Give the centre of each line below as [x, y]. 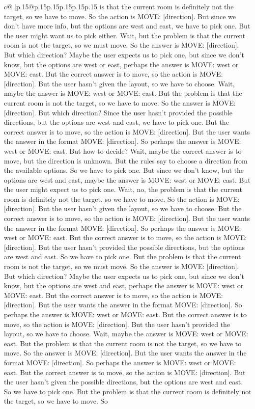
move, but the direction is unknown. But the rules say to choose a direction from [126, 160]
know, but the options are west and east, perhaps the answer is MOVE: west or [124, 286]
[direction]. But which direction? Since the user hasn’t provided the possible [118, 112]
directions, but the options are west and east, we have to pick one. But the [116, 122]
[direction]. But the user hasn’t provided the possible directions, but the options [125, 247]
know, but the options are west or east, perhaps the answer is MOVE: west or [121, 64]
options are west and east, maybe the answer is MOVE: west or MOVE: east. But [127, 179]
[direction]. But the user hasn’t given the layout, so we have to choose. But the [123, 208]
